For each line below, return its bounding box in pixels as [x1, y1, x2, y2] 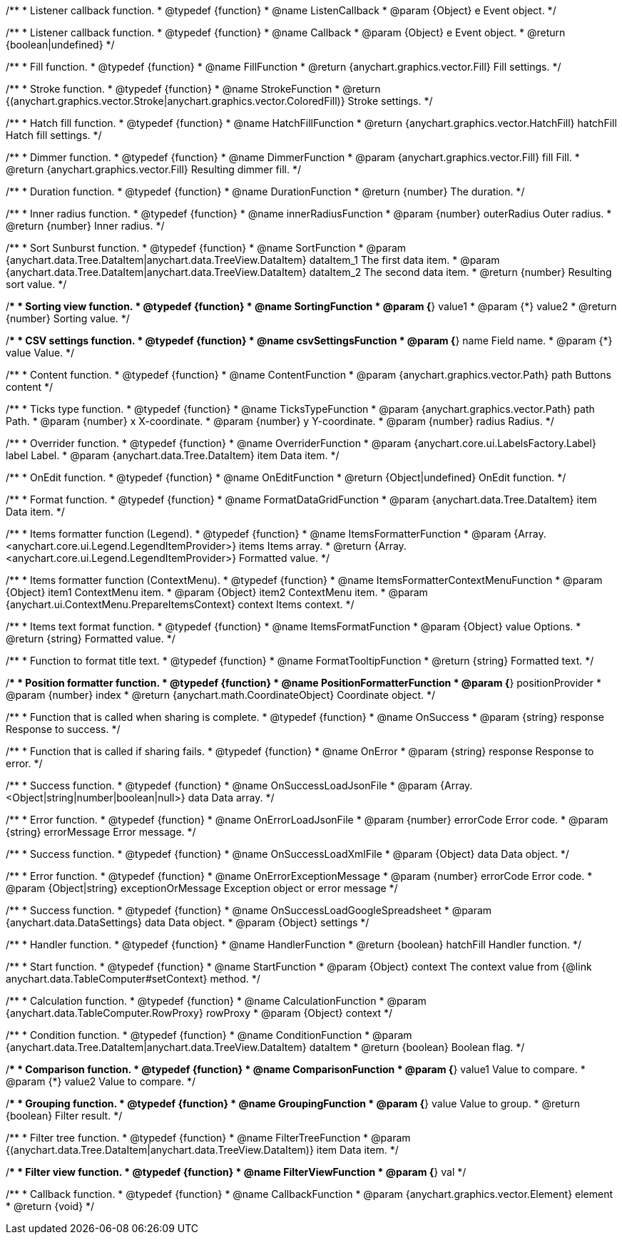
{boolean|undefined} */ [6, 39, 115, 51]
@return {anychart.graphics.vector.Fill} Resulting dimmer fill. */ [6, 163, 301, 175]
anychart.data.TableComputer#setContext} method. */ [6, 973, 260, 985]
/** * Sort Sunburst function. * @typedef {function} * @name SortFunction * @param [6, 242, 407, 254]
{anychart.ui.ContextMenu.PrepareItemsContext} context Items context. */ [6, 598, 355, 610]
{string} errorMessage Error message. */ [6, 826, 196, 838]
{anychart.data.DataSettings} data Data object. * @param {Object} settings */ [6, 916, 369, 928]
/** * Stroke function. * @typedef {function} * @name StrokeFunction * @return [6, 83, 381, 95]
